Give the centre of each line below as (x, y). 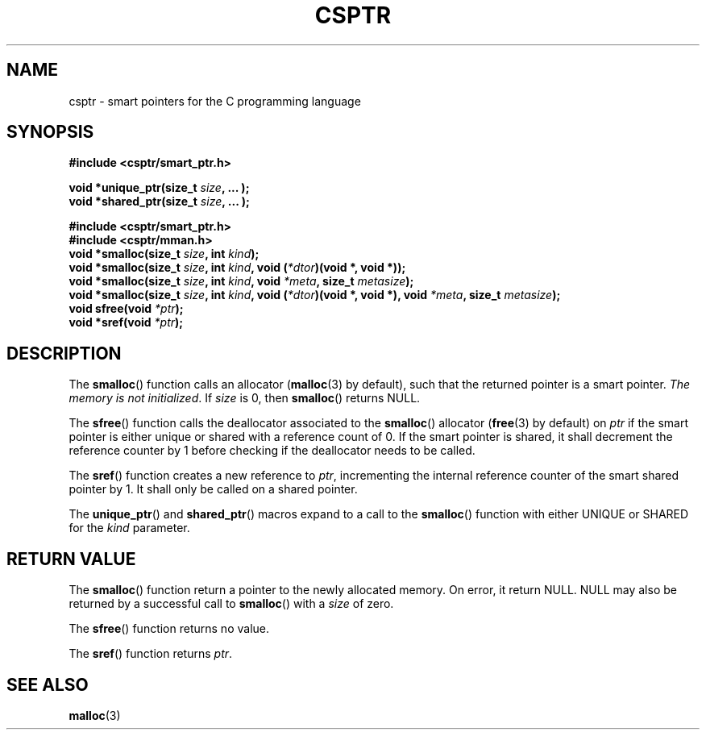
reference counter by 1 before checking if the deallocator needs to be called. (272, 451)
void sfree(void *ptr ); (126, 309)
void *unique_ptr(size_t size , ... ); (159, 188)
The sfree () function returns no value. (169, 629)
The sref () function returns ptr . (151, 654)
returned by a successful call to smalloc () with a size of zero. (231, 604)
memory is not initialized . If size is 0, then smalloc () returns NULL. (245, 398)
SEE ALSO (48, 684)
